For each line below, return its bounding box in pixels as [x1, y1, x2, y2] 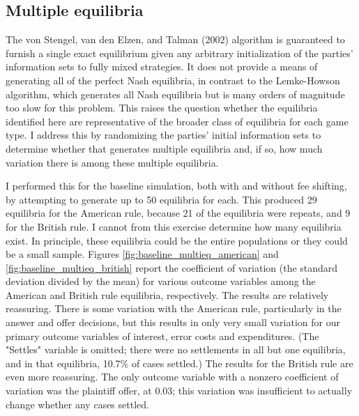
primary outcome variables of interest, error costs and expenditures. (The [6, 328, 319, 343]
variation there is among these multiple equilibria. [6, 155, 219, 169]
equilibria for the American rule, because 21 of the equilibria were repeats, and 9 [6, 206, 351, 220]
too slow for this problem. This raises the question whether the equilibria [6, 100, 318, 115]
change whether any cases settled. [6, 396, 149, 411]
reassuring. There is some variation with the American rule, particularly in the [6, 301, 342, 316]
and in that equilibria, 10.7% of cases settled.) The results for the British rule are [6, 355, 353, 370]
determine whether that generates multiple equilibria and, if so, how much [6, 141, 323, 155]
